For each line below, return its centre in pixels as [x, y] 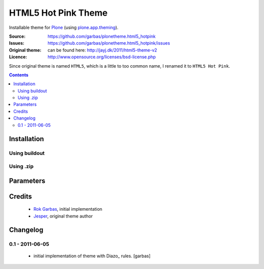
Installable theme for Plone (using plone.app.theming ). [64, 27]
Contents [19, 75]
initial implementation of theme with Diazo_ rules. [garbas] [92, 256]
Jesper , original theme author [63, 216]
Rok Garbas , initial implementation [68, 209]
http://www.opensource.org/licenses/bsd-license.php [102, 57]
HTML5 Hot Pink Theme [58, 13]
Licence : [18, 57]
